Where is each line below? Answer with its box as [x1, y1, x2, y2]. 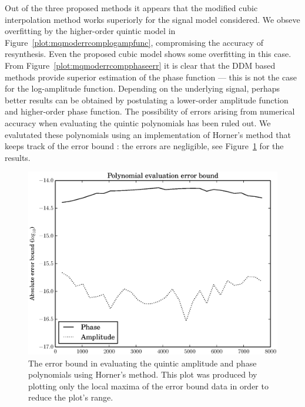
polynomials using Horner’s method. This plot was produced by [28, 368, 257, 381]
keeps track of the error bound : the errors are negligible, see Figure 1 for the [5, 140, 284, 152]
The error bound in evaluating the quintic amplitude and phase [28, 356, 257, 369]
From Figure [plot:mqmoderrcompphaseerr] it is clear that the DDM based [5, 59, 276, 71]
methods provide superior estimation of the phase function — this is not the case [5, 70, 297, 83]
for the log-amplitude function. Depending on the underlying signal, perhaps [5, 82, 280, 95]
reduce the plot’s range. [28, 391, 113, 403]
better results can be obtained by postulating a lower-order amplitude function [5, 93, 289, 106]
